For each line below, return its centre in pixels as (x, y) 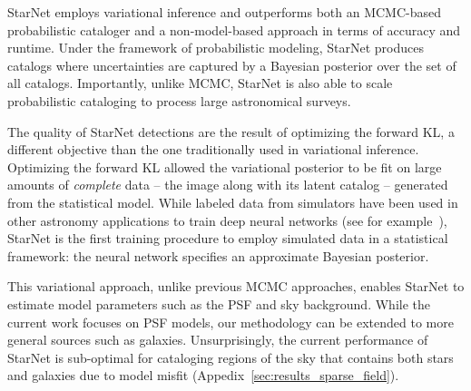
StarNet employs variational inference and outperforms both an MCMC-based (225, 12)
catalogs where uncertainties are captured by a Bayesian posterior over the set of (232, 65)
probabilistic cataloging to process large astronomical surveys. (179, 100)
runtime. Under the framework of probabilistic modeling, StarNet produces (216, 48)
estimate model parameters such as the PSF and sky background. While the (219, 303)
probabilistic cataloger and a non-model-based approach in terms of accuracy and (234, 29)
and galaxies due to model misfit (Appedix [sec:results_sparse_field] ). (203, 375)
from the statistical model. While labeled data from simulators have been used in (233, 202)
